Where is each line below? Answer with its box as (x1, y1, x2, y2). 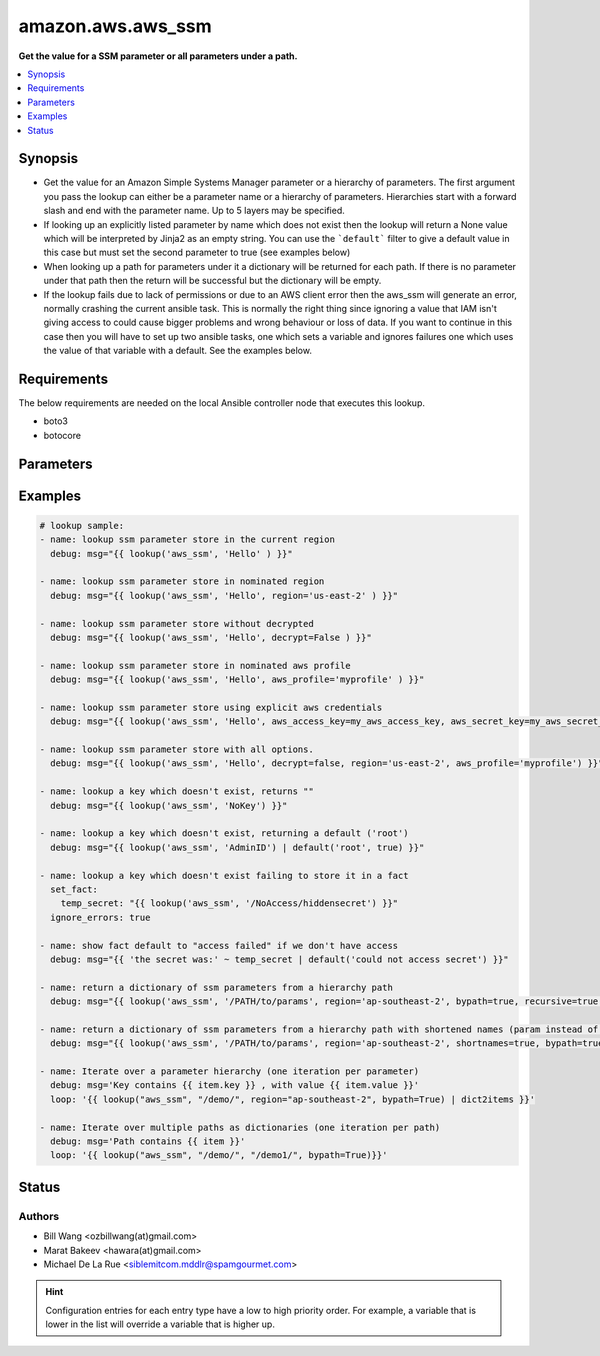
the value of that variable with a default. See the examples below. (43, 345, 312, 357)
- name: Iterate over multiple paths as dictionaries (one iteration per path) (39, 1121, 441, 1133)
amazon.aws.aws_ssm (18, 15, 212, 37)
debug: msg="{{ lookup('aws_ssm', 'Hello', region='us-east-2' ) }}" (50, 590, 399, 601)
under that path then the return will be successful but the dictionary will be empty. (43, 275, 382, 287)
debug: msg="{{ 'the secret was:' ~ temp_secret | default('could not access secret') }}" (50, 953, 509, 965)
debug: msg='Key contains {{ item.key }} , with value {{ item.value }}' (50, 1080, 420, 1091)
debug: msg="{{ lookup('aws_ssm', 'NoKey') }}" (50, 800, 288, 811)
